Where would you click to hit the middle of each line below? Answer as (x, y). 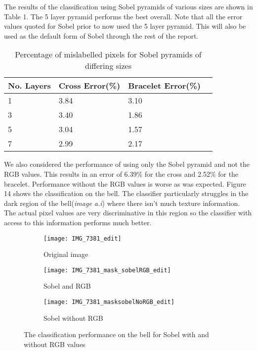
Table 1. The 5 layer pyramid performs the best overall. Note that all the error (123, 16)
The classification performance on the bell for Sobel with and (116, 334)
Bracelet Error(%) (164, 86)
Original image (66, 254)
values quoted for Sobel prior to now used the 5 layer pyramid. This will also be (125, 26)
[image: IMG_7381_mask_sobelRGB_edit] (107, 270)
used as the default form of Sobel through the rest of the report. (101, 35)
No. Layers (29, 86)
